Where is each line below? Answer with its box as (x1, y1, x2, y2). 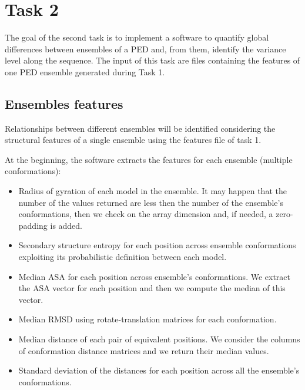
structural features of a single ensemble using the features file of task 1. (5, 134, 262, 146)
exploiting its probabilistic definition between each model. (18, 251, 227, 263)
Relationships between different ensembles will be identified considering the (5, 122, 276, 134)
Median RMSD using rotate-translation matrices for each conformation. (18, 313, 277, 325)
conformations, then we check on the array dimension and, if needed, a (18, 208, 273, 220)
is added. (50, 219, 83, 231)
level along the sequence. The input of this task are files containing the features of (5, 54, 300, 66)
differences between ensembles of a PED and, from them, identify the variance (5, 42, 286, 55)
